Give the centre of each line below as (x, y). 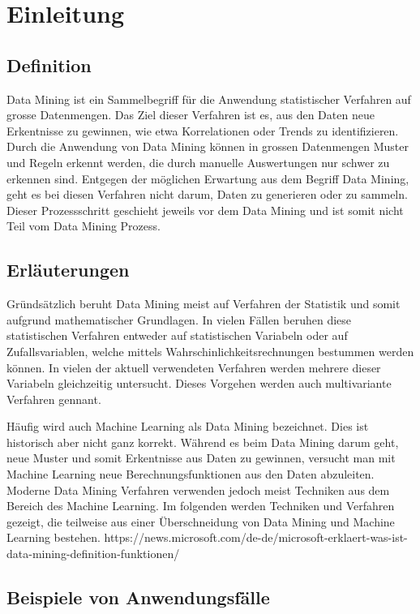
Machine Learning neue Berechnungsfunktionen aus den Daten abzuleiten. (191, 474)
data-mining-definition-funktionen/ (93, 554)
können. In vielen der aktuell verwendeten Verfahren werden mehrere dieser (194, 367)
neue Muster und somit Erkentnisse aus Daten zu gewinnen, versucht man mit (201, 458)
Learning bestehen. (54, 537)
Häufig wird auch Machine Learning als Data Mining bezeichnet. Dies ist (188, 426)
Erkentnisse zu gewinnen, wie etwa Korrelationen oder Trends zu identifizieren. (203, 130)
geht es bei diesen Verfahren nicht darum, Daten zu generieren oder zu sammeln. (207, 194)
